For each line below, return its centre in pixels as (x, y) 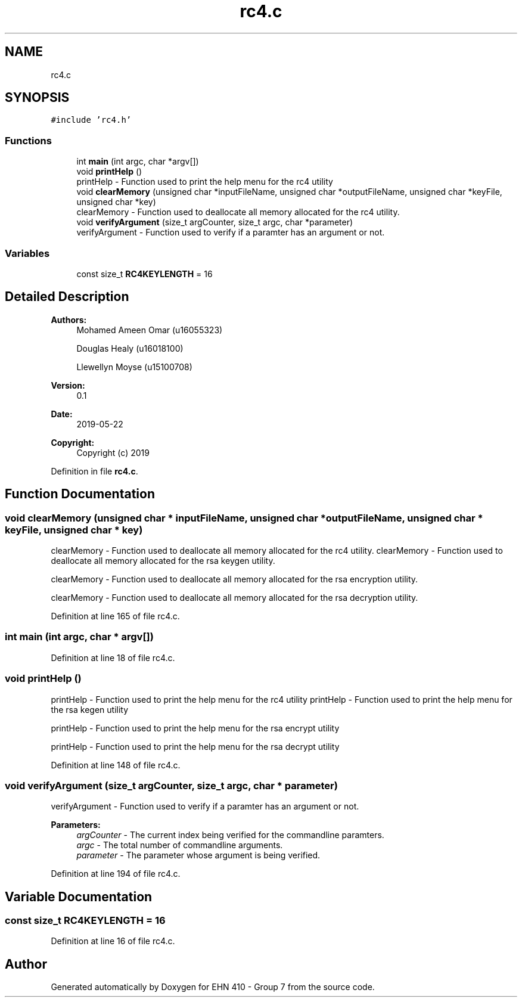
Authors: (69, 319)
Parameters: (76, 825)
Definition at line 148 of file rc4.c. (116, 765)
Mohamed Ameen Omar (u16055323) (150, 330)
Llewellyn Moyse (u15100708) (134, 367)
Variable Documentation (79, 896)
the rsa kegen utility (90, 709)
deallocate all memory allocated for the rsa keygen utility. (163, 561)
